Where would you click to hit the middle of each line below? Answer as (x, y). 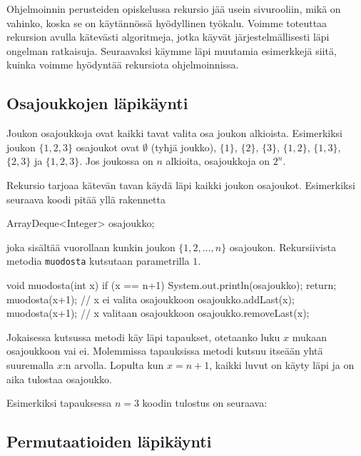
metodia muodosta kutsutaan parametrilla (98, 261)
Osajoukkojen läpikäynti (97, 103)
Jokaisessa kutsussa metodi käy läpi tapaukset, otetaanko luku (143, 336)
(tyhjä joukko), (184, 147)
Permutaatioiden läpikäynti (109, 441)
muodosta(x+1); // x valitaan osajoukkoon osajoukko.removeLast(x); (158, 313)
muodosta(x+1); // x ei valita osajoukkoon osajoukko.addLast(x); (151, 299)
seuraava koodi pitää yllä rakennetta (86, 199)
